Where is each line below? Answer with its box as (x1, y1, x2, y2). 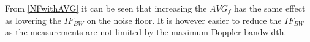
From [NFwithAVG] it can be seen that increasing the (5, 2, 207, 14)
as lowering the (5, 13, 61, 26)
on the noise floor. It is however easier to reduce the (86, 13, 282, 26)
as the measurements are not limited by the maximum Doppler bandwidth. (5, 26, 287, 38)
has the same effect (233, 2, 306, 14)
